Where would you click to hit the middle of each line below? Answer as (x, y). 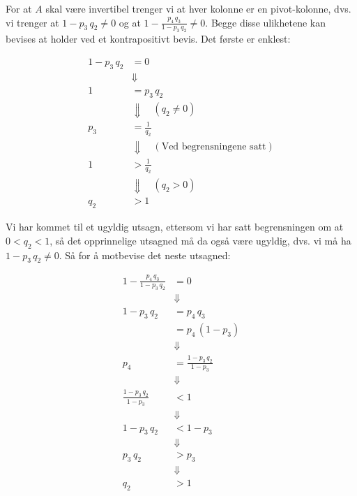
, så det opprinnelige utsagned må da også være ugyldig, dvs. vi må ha (200, 240)
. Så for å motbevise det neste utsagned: (145, 255)
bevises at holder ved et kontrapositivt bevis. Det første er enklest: (148, 39)
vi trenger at (32, 22)
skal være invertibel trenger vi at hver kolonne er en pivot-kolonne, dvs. (198, 8)
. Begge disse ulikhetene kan (265, 22)
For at (19, 8)
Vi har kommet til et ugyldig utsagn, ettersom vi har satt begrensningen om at (175, 227)
